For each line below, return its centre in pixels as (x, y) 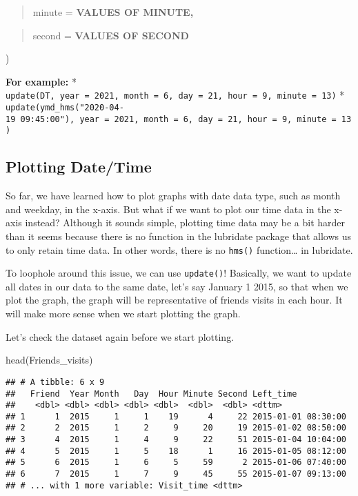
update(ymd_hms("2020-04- (65, 108)
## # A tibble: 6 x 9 (55, 382)
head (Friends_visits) (49, 360)
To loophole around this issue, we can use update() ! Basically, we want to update (179, 273)
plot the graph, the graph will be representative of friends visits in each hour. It (174, 300)
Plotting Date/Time (79, 167)
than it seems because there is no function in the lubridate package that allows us (179, 236)
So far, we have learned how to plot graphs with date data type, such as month (173, 196)
